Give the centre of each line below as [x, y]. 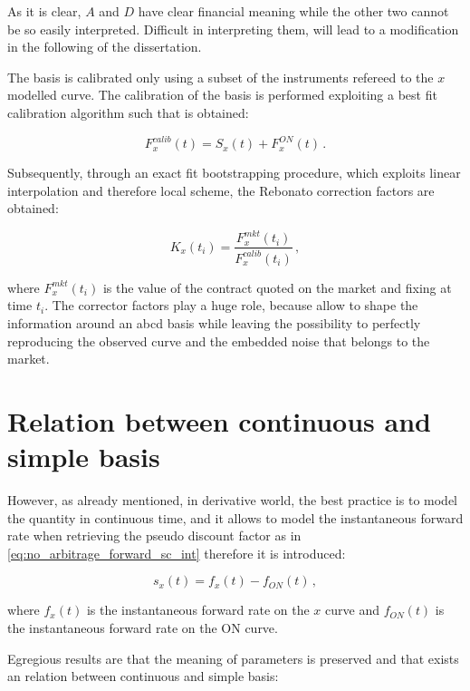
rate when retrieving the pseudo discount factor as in [154, 535]
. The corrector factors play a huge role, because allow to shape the [231, 305]
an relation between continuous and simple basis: [143, 676]
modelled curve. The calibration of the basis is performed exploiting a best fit [222, 95]
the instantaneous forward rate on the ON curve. [143, 628]
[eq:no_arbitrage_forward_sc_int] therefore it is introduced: [177, 553]
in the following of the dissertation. [105, 47]
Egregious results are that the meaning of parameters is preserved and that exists [233, 658]
